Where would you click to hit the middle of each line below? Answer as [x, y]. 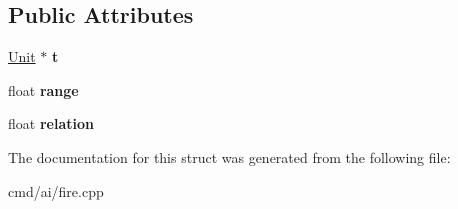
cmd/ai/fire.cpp [56, 190]
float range [43, 89]
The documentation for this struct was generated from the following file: [229, 156]
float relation [51, 123]
